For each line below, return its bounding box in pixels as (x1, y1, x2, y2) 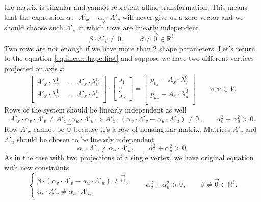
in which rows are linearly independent (77, 22, 199, 33)
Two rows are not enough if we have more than (4, 42, 151, 53)
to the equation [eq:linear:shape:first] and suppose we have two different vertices (4, 53, 254, 63)
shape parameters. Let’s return (159, 42, 255, 53)
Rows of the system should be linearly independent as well (4, 104, 187, 115)
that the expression (4, 11, 64, 22)
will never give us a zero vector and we (122, 11, 244, 22)
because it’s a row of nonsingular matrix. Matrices (73, 124, 231, 134)
